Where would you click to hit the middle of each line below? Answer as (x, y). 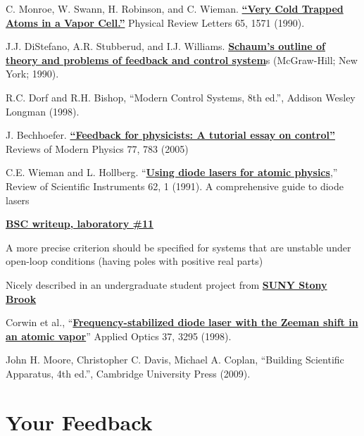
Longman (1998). (43, 111)
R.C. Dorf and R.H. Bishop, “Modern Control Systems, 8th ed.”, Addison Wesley (181, 97)
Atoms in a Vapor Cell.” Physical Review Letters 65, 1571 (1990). (155, 22)
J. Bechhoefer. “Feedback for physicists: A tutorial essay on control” (170, 135)
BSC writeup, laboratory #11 (80, 224)
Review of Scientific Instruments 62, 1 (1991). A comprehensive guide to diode (175, 186)
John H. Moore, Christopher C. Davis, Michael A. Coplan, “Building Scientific (175, 360)
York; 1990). (32, 74)
